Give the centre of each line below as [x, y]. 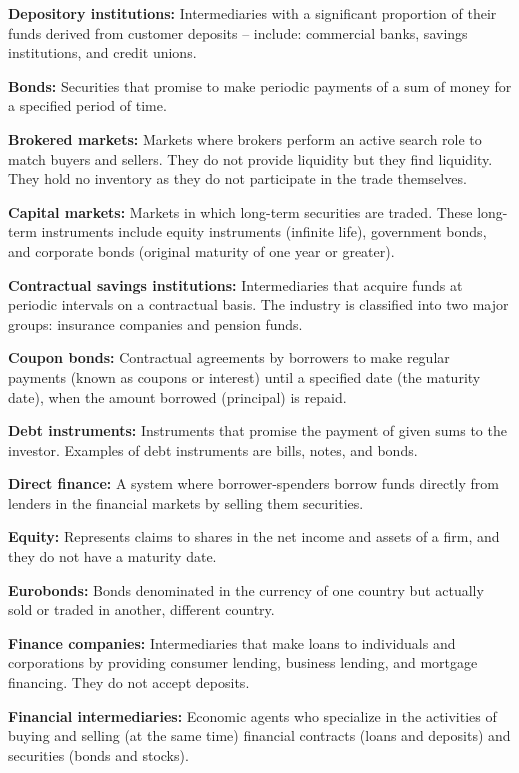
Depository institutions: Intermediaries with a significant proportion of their [252, 13]
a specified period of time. [87, 105]
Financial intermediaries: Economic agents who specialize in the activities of [252, 715]
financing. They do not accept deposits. [129, 682]
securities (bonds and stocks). [98, 754]
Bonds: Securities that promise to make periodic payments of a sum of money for [260, 85]
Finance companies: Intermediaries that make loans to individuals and [232, 642]
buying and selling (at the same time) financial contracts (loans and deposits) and [259, 735]
